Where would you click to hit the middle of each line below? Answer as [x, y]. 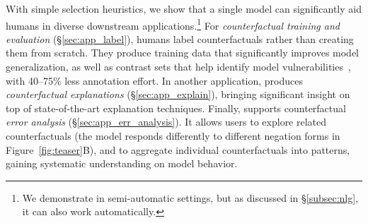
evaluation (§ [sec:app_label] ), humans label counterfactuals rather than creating [180, 38]
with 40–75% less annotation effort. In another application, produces [154, 80]
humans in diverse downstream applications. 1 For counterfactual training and [173, 24]
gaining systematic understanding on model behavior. [122, 163]
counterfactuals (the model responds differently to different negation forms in [173, 135]
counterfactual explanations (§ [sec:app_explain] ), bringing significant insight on [178, 94]
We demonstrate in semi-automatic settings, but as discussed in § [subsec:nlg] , [190, 197]
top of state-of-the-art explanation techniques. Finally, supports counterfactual [176, 108]
